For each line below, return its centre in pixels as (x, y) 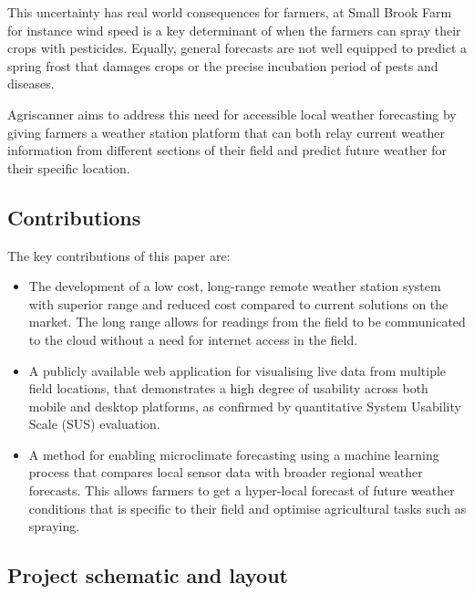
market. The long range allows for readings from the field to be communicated (247, 322)
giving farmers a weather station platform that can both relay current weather (226, 132)
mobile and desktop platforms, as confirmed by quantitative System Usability (245, 406)
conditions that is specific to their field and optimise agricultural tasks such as (247, 508)
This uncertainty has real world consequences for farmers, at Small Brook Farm (230, 12)
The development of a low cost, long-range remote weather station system (235, 286)
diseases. (31, 83)
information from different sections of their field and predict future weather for (227, 150)
